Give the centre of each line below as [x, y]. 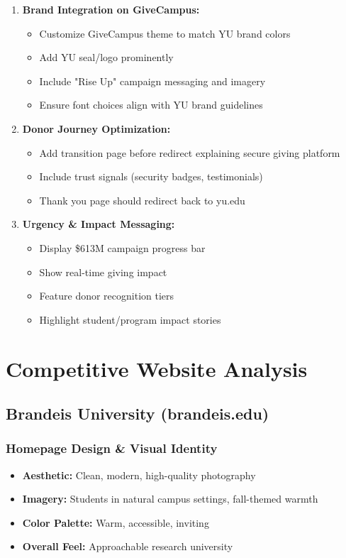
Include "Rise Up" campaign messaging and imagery [152, 81]
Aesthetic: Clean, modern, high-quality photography [139, 475]
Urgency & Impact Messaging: [99, 224]
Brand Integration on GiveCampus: [111, 9]
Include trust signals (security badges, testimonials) [151, 176]
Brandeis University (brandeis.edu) [138, 414]
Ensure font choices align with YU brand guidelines [151, 105]
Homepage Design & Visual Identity [112, 448]
